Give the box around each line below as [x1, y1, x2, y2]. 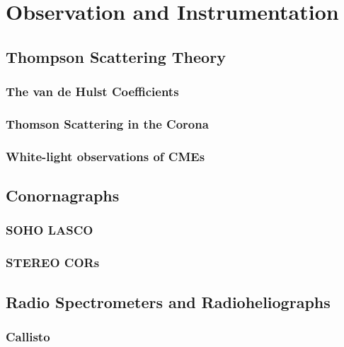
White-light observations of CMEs [6, 147, 205, 165]
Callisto [6, 327, 50, 345]
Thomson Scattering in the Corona [6, 114, 209, 132]
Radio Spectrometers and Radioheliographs [6, 290, 331, 312]
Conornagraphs [6, 184, 120, 206]
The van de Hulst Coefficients [6, 83, 179, 100]
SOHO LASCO [6, 221, 93, 239]
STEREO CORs [6, 254, 100, 271]
